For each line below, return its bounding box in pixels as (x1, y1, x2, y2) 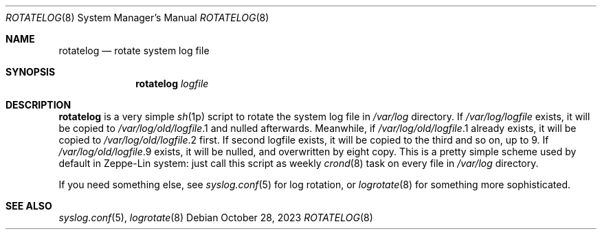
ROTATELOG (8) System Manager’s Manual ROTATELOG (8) (5, 12, 269, 23)
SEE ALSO (5, 200, 52, 212)
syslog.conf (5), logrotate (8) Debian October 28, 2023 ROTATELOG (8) (58, 212, 373, 223)
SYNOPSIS (5, 66, 56, 78)
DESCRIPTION (5, 99, 71, 111)
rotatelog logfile (135, 78, 209, 89)
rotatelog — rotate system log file (58, 45, 210, 56)
